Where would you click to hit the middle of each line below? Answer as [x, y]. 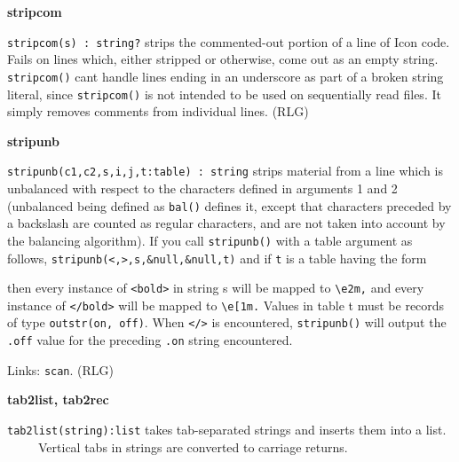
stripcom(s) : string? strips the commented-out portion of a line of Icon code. [229, 41]
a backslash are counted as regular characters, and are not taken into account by [226, 223]
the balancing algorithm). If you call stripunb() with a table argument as [210, 240]
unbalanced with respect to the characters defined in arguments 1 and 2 [202, 188]
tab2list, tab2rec [58, 399]
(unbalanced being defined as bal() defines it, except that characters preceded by [229, 205]
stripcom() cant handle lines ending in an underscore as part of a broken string [226, 76]
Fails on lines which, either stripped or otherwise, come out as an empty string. [223, 59]
